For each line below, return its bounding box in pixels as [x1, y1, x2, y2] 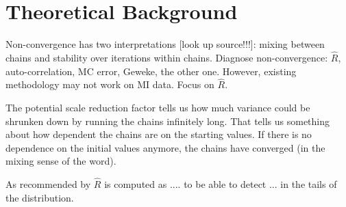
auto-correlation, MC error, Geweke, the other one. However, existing [5, 64, 297, 78]
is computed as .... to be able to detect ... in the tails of [104, 177, 337, 191]
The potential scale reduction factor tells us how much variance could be [5, 100, 310, 114]
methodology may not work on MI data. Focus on [5, 77, 214, 92]
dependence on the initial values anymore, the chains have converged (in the [5, 140, 325, 154]
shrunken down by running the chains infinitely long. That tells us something [5, 113, 330, 128]
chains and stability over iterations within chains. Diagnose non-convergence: [5, 50, 328, 64]
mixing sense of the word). [5, 154, 116, 168]
